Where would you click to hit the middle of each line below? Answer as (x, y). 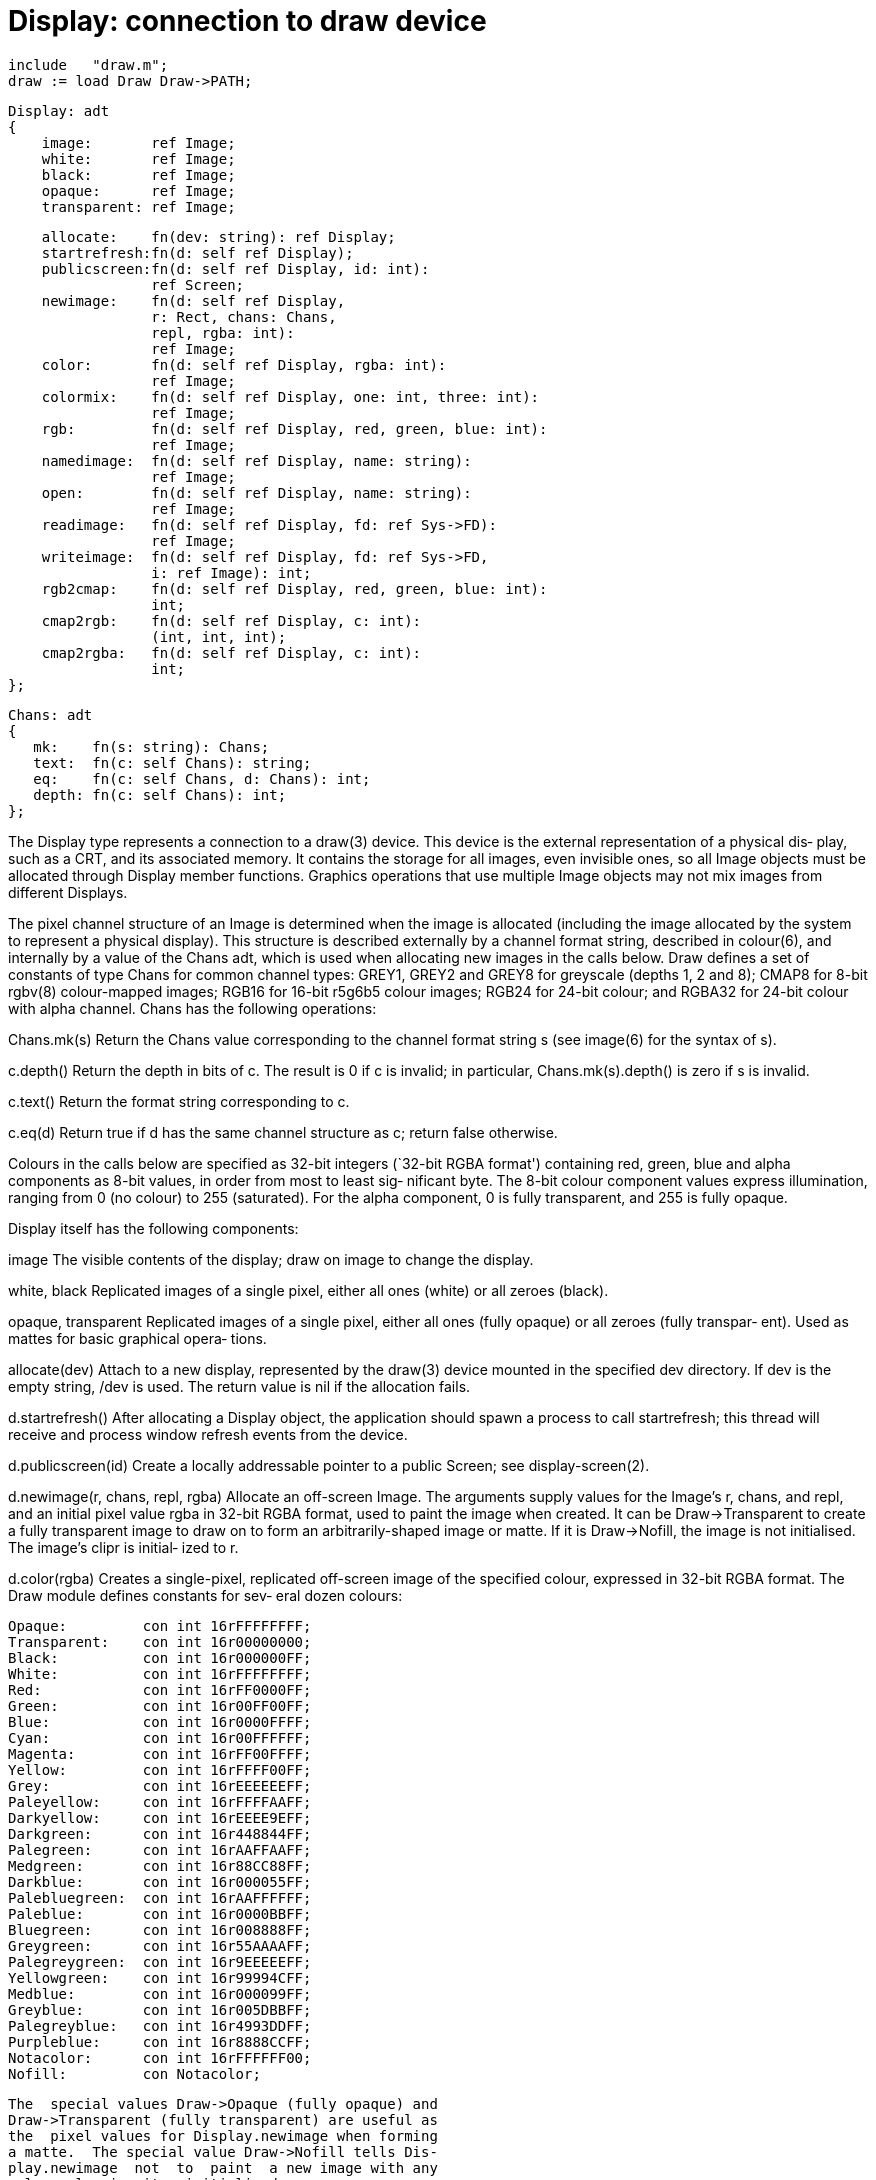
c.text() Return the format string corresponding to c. (179, 1101)
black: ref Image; (138, 174)
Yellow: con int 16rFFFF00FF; (160, 1769)
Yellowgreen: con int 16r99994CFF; (160, 1977)
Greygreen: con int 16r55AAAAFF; (160, 1945)
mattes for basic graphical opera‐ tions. (137, 1338)
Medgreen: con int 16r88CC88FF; (160, 1865)
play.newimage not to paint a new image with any (223, 2167)
